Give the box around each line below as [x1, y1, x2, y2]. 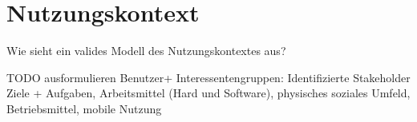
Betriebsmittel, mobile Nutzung [6, 100, 162, 116]
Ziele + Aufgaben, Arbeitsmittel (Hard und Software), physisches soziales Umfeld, [6, 85, 411, 101]
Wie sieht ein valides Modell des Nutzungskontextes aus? [6, 42, 286, 59]
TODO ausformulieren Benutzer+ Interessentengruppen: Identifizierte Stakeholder [6, 69, 411, 85]
